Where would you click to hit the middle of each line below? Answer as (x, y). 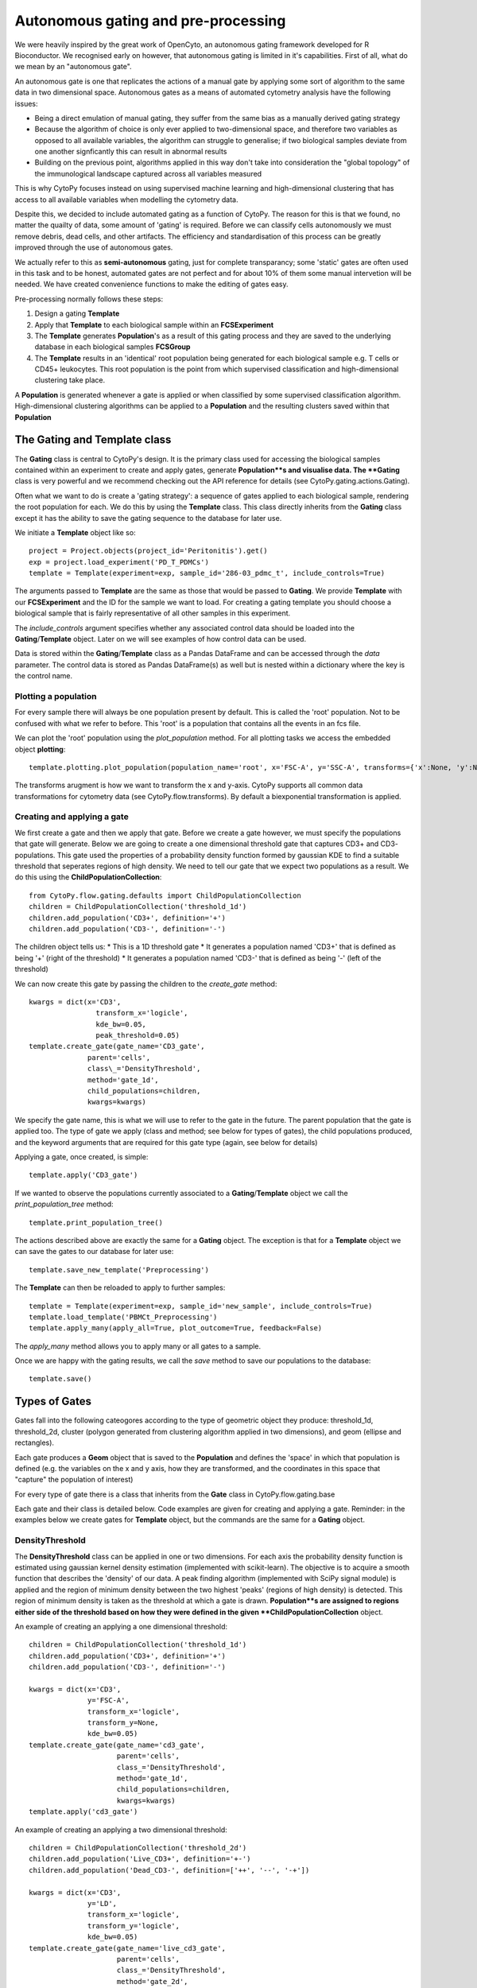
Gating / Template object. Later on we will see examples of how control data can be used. (160, 639)
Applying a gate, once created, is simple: (81, 1156)
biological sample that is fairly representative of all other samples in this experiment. (153, 613)
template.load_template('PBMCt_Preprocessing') (123, 1317)
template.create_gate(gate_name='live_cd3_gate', (128, 1948)
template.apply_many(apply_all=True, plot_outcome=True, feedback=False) (176, 1328)
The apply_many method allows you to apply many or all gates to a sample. (138, 1346)
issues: (27, 103)
